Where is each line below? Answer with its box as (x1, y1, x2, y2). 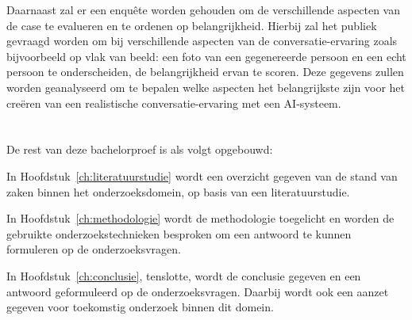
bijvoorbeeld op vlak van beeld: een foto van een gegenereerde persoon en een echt (6, 48, 406, 64)
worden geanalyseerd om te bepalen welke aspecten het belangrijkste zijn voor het (6, 78, 406, 95)
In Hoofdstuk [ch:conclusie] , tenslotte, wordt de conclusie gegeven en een (6, 267, 361, 284)
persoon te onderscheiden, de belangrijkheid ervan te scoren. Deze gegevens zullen (6, 63, 404, 80)
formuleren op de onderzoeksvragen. (6, 241, 181, 257)
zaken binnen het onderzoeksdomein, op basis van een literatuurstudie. (6, 183, 350, 200)
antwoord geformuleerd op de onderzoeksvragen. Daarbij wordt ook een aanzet (6, 283, 389, 299)
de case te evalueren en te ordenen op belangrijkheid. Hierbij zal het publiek (6, 17, 377, 33)
